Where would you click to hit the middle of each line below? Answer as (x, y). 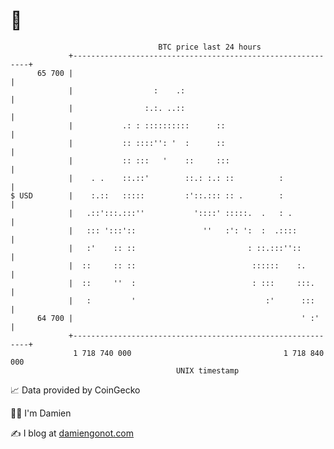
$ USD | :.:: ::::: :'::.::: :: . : (147, 195)
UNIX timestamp (207, 370)
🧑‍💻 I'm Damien (41, 413)
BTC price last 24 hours (210, 47)
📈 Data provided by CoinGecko (75, 390)
